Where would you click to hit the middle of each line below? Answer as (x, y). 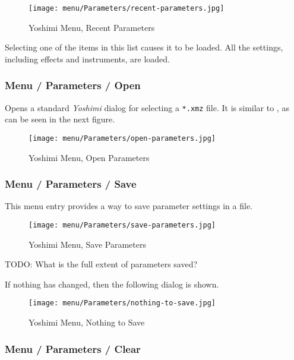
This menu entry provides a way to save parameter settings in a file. (129, 206)
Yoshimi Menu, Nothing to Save (87, 322)
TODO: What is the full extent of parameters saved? (101, 264)
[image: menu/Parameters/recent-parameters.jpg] (127, 8)
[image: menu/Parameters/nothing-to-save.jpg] (122, 303)
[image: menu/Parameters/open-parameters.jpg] (122, 138)
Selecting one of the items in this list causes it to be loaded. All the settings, (144, 47)
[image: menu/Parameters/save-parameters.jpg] (122, 225)
